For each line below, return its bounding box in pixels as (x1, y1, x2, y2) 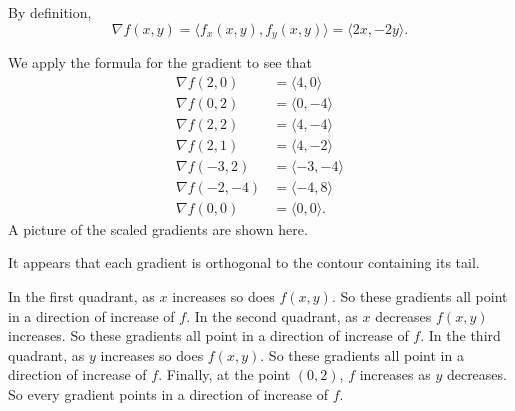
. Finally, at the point (158, 364, 291, 385)
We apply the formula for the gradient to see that (8, 52, 312, 73)
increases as (359, 364, 431, 385)
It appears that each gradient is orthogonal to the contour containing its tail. (8, 252, 480, 273)
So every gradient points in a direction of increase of (8, 384, 328, 405)
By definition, (8, 2, 92, 22)
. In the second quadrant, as (186, 305, 358, 326)
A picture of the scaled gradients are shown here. (8, 218, 308, 239)
